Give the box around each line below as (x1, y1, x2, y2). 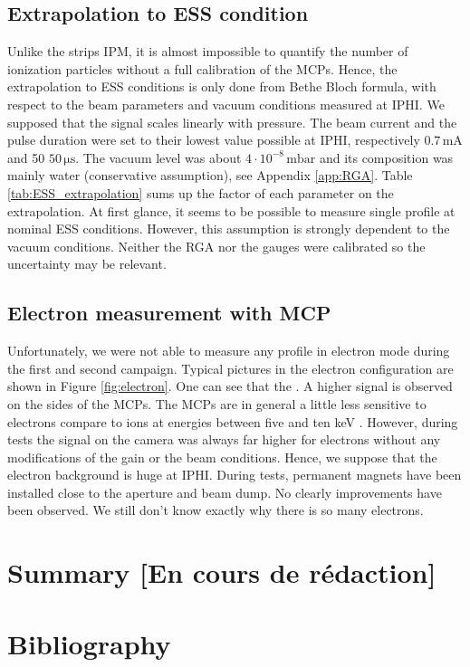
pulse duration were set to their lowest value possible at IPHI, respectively (7, 130, 420, 149)
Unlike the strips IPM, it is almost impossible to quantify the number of (7, 42, 408, 61)
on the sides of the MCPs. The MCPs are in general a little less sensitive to (7, 394, 427, 413)
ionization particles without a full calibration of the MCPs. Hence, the (7, 59, 398, 78)
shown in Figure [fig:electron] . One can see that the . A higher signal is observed (7, 376, 453, 395)
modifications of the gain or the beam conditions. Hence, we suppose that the (7, 447, 437, 466)
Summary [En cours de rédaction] (7, 554, 436, 591)
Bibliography (7, 624, 171, 662)
